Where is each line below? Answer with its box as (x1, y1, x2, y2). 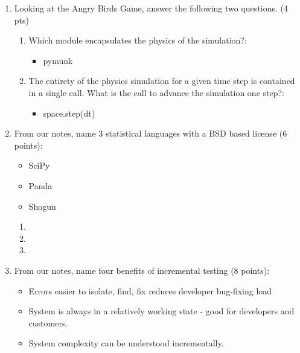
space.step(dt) (43, 106, 95, 119)
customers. (28, 316, 68, 329)
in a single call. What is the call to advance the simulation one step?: (28, 86, 284, 99)
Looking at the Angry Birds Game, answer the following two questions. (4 (14, 2, 288, 14)
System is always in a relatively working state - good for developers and (28, 305, 295, 317)
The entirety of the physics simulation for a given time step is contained (28, 74, 295, 87)
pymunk (43, 54, 73, 66)
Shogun (28, 199, 56, 212)
